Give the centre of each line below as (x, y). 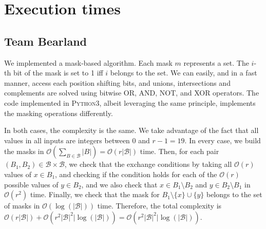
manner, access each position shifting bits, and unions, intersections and (117, 82)
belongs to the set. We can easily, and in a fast (184, 73)
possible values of (31, 184)
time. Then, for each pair (179, 151)
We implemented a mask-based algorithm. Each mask (88, 62)
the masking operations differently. (59, 113)
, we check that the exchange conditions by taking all (148, 164)
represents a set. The (216, 62)
